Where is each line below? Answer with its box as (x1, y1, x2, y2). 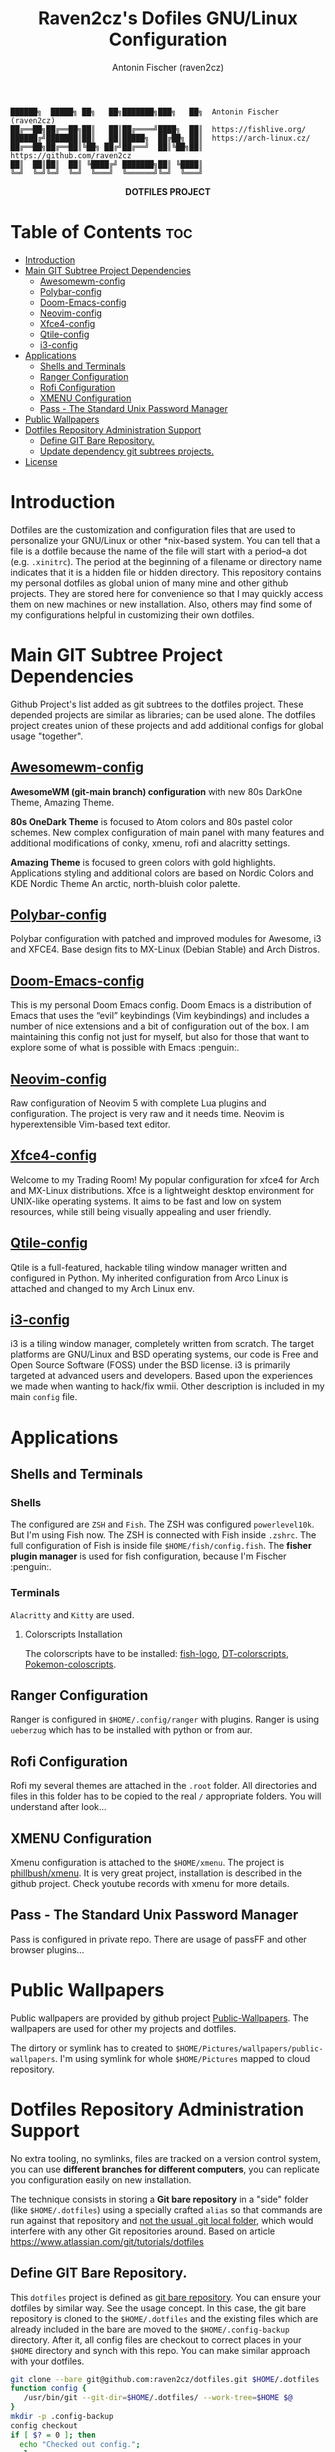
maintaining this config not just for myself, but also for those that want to (10, 1031, 310, 1043)
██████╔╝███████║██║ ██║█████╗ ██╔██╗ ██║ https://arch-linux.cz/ (10, 133, 311, 143)
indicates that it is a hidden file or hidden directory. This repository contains (10, 566, 322, 578)
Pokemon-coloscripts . (24, 1658, 117, 1670)
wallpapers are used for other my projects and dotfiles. (10, 2022, 237, 2034)
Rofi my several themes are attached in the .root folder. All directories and (10, 1780, 318, 1792)
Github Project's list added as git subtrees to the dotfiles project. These (10, 698, 304, 710)
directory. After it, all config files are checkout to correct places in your (10, 2333, 302, 2346)
